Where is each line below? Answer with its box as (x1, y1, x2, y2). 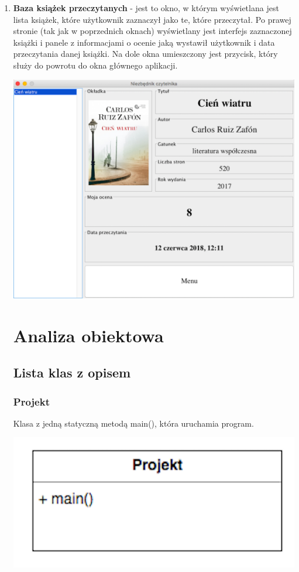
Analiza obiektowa (13, 323, 164, 347)
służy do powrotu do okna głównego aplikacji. (13, 59, 178, 71)
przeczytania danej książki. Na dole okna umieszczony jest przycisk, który (13, 47, 278, 60)
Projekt (13, 394, 50, 408)
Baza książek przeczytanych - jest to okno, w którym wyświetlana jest (13, 2, 279, 13)
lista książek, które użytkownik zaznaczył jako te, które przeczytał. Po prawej (13, 13, 291, 25)
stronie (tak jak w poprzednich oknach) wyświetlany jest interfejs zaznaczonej (13, 25, 292, 37)
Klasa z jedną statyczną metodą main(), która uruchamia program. (13, 417, 254, 429)
